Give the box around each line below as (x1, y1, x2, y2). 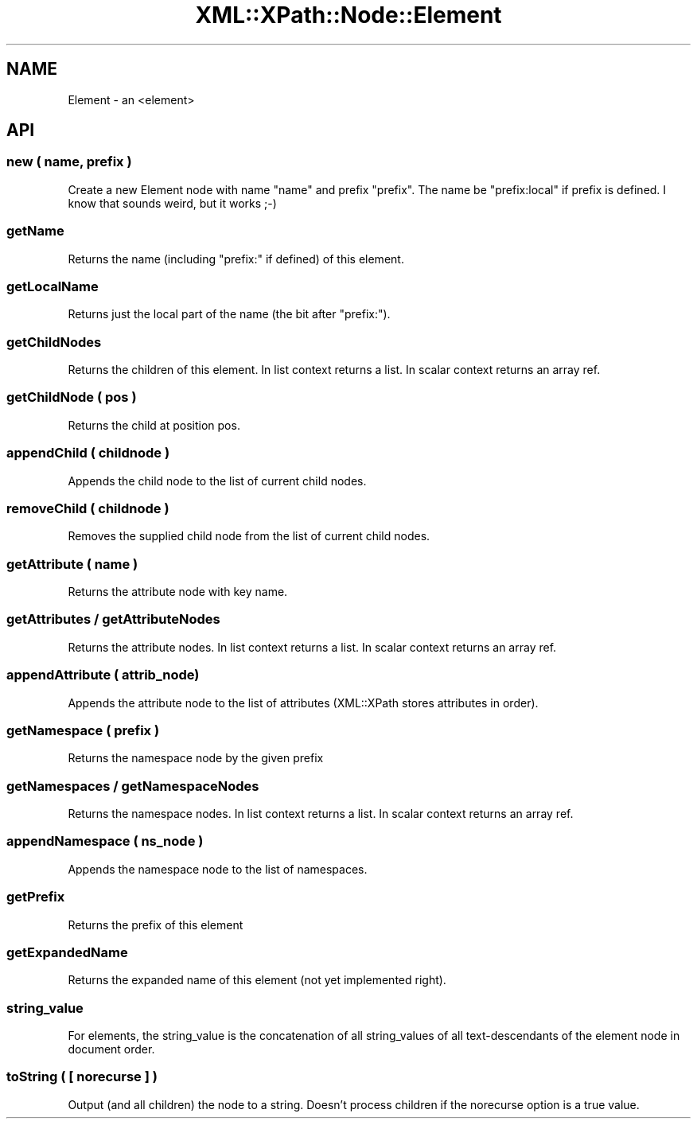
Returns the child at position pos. (68, 418, 240, 432)
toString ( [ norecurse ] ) (6, 1069, 158, 1085)
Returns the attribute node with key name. (68, 585, 288, 599)
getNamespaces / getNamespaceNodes (6, 777, 259, 794)
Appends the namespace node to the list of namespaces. (68, 862, 368, 876)
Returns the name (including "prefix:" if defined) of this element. (68, 251, 404, 266)
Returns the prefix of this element (68, 917, 243, 932)
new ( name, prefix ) (6, 154, 132, 170)
